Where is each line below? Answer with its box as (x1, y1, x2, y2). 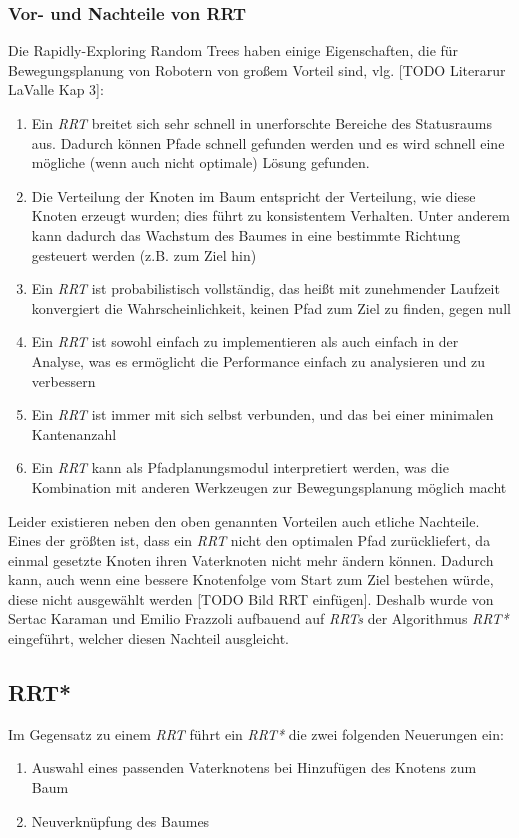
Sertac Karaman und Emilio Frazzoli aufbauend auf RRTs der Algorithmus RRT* (8, 608, 509, 629)
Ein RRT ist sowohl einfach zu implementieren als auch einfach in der (31, 331, 459, 352)
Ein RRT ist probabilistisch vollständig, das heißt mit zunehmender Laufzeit (31, 278, 500, 299)
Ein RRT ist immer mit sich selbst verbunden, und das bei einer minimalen (31, 404, 494, 425)
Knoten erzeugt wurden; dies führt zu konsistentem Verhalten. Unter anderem (31, 205, 510, 226)
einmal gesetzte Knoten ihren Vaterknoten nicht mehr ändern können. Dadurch (8, 549, 494, 570)
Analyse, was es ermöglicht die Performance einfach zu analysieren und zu (31, 350, 486, 371)
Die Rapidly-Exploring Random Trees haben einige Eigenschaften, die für (8, 40, 459, 61)
